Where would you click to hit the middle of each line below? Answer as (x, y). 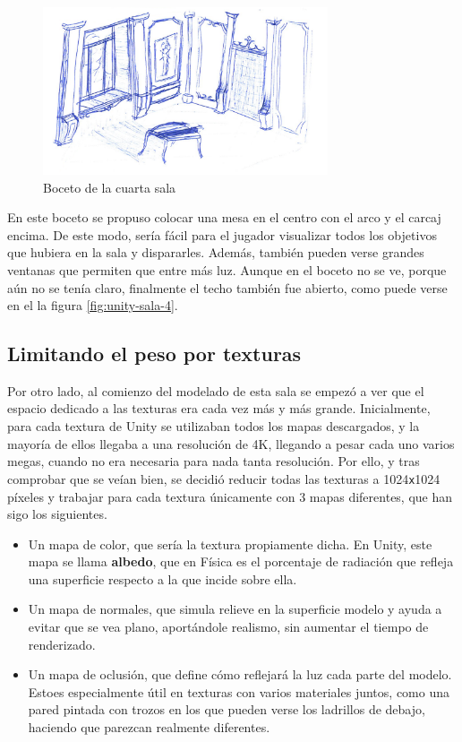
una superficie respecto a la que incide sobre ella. (163, 578)
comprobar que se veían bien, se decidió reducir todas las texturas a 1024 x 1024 (224, 478)
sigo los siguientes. (57, 514)
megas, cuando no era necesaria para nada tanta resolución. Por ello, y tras (214, 461)
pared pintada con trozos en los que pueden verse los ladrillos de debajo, (227, 709)
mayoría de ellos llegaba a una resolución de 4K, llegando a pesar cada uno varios (231, 443)
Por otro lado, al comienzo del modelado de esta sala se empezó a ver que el (216, 390)
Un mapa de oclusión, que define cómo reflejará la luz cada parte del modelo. (240, 674)
